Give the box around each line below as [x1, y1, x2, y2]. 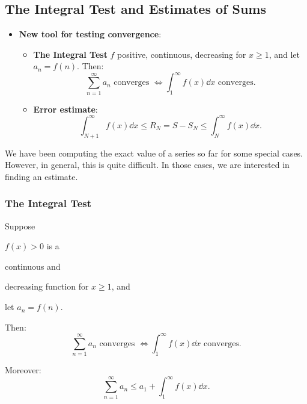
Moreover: [5, 364, 41, 376]
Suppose [5, 219, 35, 232]
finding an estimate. [5, 170, 78, 182]
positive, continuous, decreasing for [117, 48, 246, 60]
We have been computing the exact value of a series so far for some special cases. [5, 146, 303, 159]
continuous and [5, 259, 61, 272]
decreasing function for [5, 280, 89, 293]
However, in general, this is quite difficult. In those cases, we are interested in [5, 158, 290, 171]
